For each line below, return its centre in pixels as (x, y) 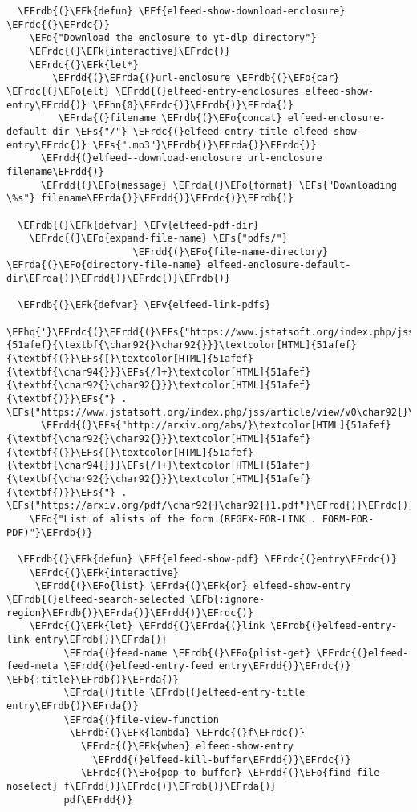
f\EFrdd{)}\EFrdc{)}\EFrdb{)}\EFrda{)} (170, 787)
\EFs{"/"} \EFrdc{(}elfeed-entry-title (181, 131)
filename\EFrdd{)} (55, 171)
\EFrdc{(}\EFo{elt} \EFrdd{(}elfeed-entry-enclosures (153, 91)
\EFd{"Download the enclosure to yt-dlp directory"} (173, 38)
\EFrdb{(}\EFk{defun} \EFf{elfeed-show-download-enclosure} (182, 11)
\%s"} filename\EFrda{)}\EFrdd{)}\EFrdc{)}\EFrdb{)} (150, 199)
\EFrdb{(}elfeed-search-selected (95, 599)
